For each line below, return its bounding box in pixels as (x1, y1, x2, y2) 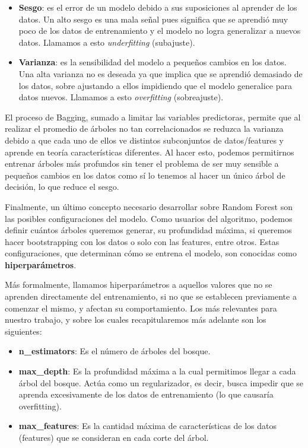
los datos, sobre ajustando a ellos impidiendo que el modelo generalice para (18, 79, 292, 91)
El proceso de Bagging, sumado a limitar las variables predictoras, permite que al (5, 110, 301, 123)
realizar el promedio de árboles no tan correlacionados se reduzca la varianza (5, 122, 284, 135)
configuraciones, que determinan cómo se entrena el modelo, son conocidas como (5, 247, 297, 259)
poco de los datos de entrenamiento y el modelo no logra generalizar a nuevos (18, 24, 301, 37)
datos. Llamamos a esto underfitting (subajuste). (18, 36, 195, 48)
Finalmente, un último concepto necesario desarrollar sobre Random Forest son (5, 200, 293, 212)
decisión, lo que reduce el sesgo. (5, 180, 119, 193)
